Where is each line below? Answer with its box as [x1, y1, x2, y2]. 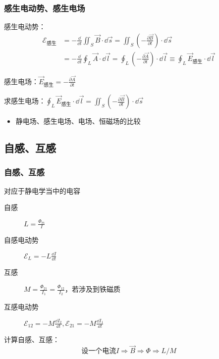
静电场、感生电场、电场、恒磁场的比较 [15, 116, 141, 126]
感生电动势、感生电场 [4, 1, 85, 14]
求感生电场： [4, 96, 46, 106]
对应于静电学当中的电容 [4, 185, 80, 196]
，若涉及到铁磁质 [65, 284, 121, 294]
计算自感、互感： [4, 334, 59, 345]
